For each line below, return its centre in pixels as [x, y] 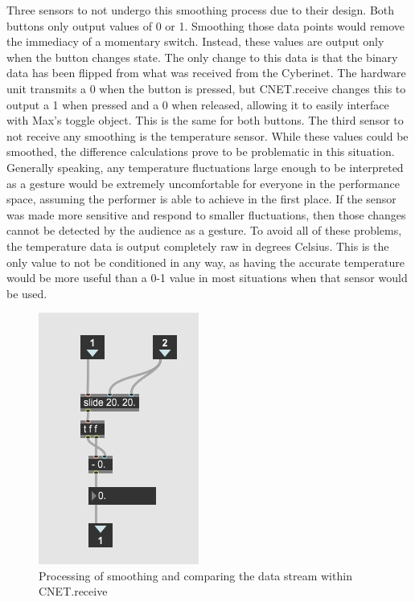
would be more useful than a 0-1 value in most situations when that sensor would [207, 278]
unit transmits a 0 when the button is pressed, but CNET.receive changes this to [206, 88]
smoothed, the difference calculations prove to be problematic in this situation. [201, 152]
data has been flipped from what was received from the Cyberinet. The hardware [206, 73]
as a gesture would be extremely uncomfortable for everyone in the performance [203, 183]
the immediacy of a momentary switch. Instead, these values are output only [195, 41]
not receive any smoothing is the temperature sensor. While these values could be [207, 135]
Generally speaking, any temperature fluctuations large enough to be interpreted [205, 167]
